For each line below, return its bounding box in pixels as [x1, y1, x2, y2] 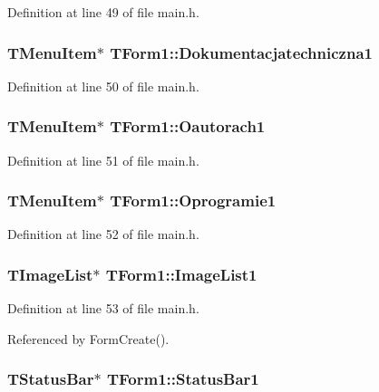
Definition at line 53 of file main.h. [7, 299, 199, 318]
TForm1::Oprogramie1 [110, 189, 277, 212]
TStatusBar [7, 368, 94, 390]
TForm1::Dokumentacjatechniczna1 [110, 41, 373, 63]
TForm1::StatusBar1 [106, 368, 259, 390]
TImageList [7, 263, 93, 285]
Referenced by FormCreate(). [7, 329, 170, 348]
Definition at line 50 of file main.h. [7, 76, 199, 95]
